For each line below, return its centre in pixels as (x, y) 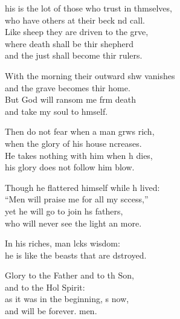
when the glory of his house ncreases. (73, 143)
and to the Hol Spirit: (45, 287)
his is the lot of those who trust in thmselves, (88, 8)
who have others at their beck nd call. (75, 20)
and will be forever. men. (51, 311)
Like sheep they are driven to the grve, (77, 32)
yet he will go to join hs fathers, (64, 211)
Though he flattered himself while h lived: (82, 187)
